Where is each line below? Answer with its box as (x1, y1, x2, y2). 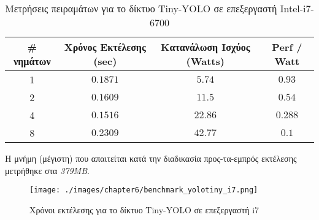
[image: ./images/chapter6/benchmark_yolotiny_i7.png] (29, 186, 258, 195)
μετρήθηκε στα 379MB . (5, 164, 90, 176)
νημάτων (13, 54, 51, 68)
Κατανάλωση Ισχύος (161, 40, 250, 54)
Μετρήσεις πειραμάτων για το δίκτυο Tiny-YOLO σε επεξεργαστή (5, 1, 277, 15)
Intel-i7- (280, 1, 314, 15)
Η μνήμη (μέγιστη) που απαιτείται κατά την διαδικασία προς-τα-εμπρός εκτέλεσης (5, 152, 297, 164)
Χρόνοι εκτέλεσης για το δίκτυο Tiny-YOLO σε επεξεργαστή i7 (29, 203, 259, 216)
